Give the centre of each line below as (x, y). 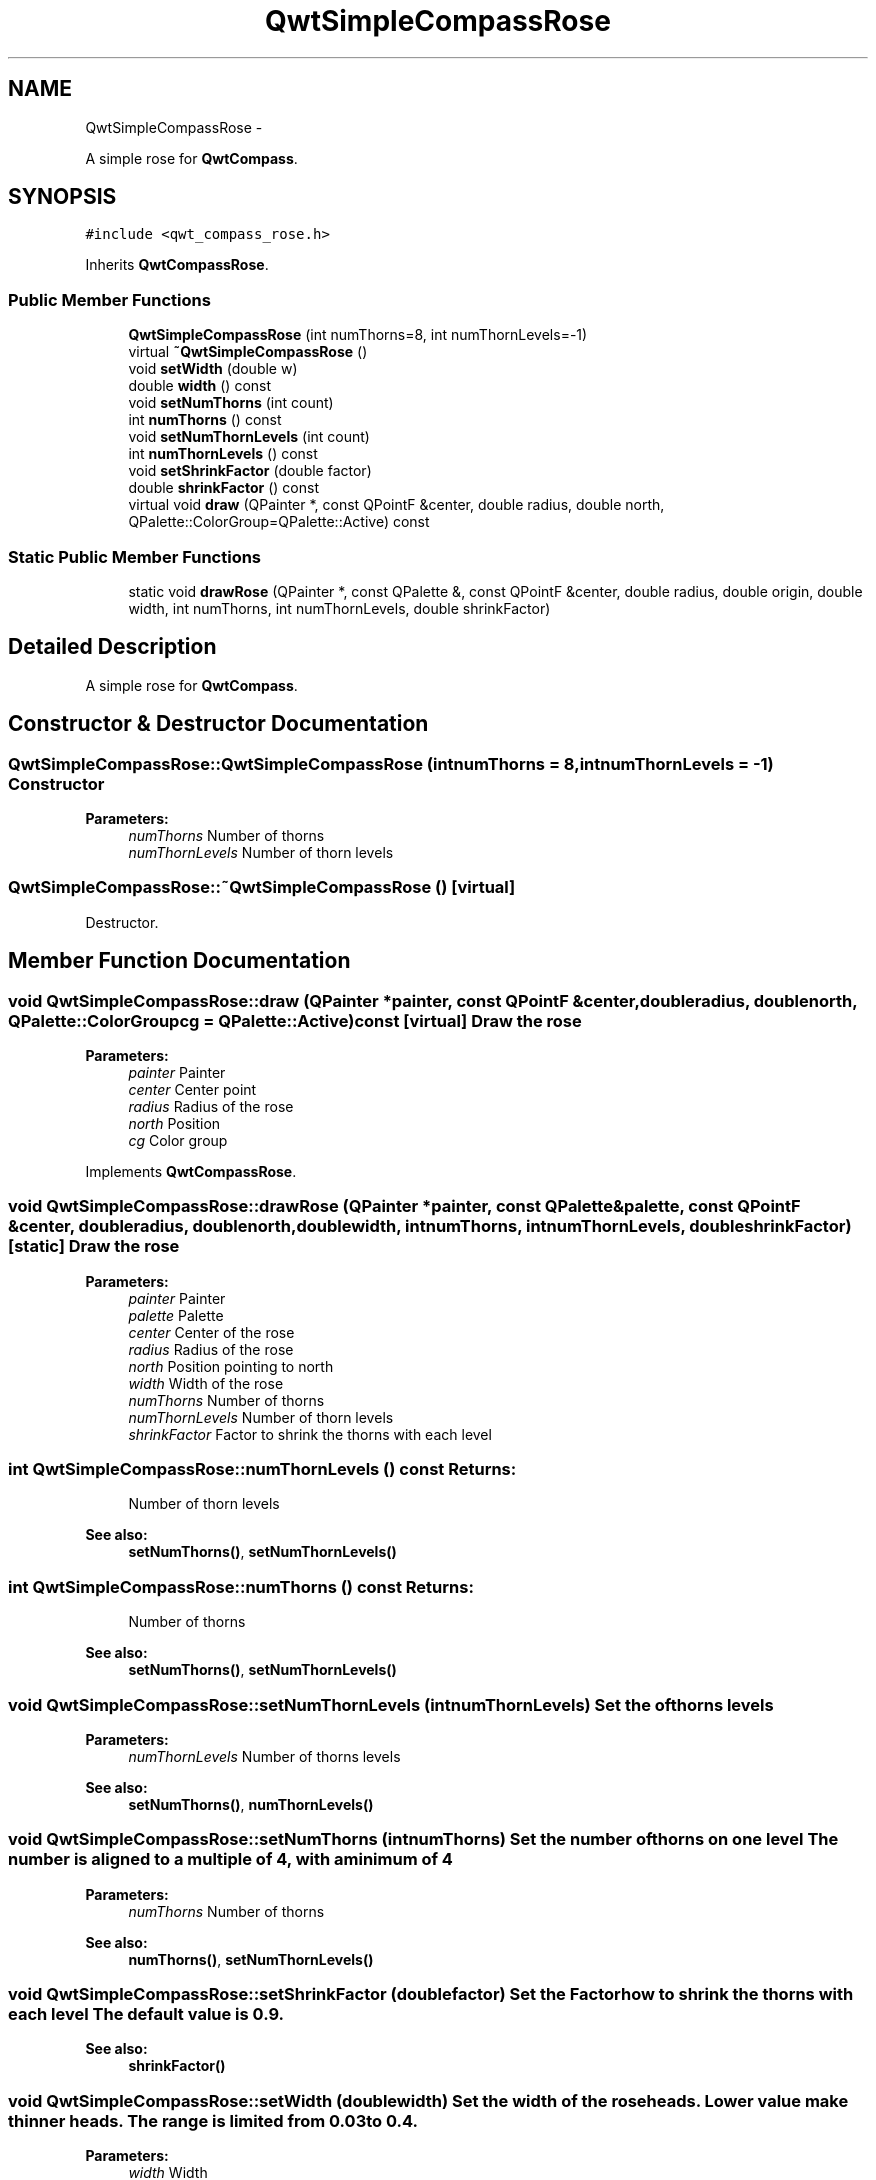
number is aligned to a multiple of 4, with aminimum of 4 (230, 1859)
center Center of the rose (211, 1332)
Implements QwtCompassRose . (191, 1171)
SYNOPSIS (62, 197)
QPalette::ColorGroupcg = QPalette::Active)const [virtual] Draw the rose (295, 1020)
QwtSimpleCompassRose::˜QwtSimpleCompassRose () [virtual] (262, 887)
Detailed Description (112, 647)
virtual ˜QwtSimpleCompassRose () (248, 352)
